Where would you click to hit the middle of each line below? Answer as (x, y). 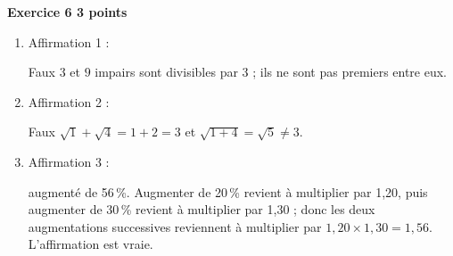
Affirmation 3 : (69, 161)
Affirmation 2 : (69, 101)
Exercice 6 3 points (67, 12)
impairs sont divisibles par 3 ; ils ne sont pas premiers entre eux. (271, 72)
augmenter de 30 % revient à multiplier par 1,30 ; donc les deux (202, 209)
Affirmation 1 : (69, 41)
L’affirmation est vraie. (91, 244)
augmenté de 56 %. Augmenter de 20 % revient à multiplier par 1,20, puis (228, 191)
